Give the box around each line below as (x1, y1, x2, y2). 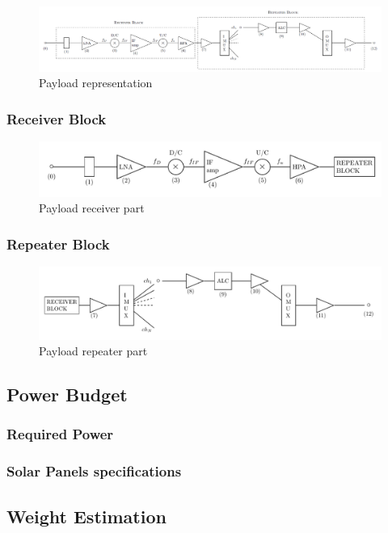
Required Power (6, 424, 114, 444)
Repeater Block (6, 233, 110, 254)
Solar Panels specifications (6, 461, 182, 481)
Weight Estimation (6, 503, 167, 528)
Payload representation (39, 74, 153, 91)
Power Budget (6, 382, 128, 407)
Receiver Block (6, 108, 107, 128)
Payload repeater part (39, 342, 148, 359)
